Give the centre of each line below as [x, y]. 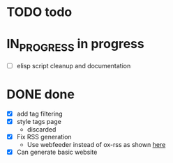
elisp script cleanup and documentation [74, 65]
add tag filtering [40, 114]
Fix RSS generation [44, 137]
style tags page [39, 121]
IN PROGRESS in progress [75, 45]
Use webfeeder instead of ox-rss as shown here [96, 144]
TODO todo [39, 12]
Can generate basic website [57, 152]
